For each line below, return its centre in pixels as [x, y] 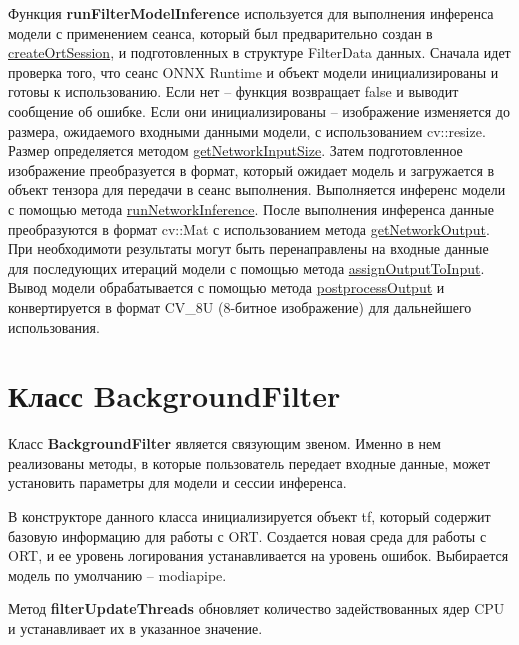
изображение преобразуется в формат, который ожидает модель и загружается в [251, 169]
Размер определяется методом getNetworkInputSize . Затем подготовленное [235, 150]
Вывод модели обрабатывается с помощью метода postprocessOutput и [226, 287]
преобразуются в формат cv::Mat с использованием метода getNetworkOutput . [249, 228]
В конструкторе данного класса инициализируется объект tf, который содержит [249, 516]
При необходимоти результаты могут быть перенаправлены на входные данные [248, 248]
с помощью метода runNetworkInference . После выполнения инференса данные [251, 208]
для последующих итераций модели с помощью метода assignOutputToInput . [246, 267]
